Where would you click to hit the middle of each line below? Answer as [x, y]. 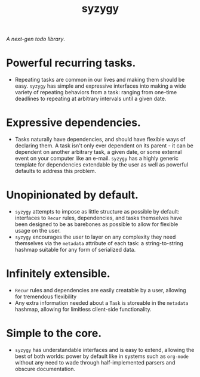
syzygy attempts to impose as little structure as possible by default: [97, 211]
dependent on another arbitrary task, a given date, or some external [98, 152]
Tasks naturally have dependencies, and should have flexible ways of [100, 140]
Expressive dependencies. [74, 123]
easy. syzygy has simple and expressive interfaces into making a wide [100, 86]
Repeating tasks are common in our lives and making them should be [100, 80]
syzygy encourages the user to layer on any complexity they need [95, 237]
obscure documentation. [45, 369]
